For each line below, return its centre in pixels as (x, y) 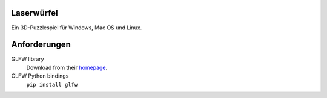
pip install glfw (52, 84)
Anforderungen (41, 45)
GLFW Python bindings (40, 76)
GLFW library (28, 59)
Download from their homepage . (67, 67)
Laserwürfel (35, 13)
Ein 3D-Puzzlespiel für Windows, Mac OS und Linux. (77, 28)
